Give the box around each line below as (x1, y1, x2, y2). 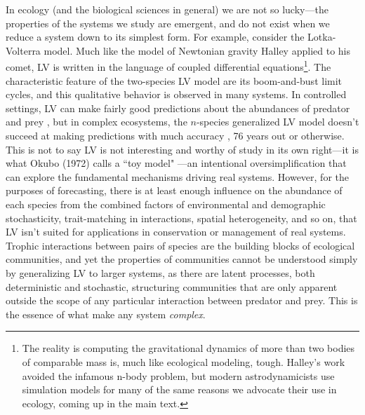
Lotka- (307, 29, 336, 44)
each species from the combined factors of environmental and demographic (6, 196, 326, 211)
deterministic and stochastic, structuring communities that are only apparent (6, 279, 338, 294)
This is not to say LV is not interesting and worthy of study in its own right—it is (6, 142, 359, 156)
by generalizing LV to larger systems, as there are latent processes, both (6, 265, 315, 280)
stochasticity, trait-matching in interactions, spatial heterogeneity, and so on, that (6, 210, 357, 225)
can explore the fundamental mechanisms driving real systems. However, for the (6, 169, 349, 184)
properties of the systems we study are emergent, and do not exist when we (6, 15, 330, 30)
